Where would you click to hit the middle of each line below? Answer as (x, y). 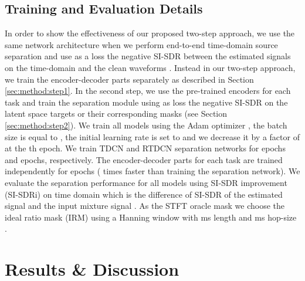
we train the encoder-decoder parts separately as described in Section (129, 79)
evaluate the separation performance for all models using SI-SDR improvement (146, 182)
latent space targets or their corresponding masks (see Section (116, 114)
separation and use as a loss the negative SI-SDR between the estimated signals (148, 56)
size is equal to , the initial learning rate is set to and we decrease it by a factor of (152, 136)
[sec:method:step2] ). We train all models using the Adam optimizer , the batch (146, 125)
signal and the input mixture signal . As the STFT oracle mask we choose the (145, 206)
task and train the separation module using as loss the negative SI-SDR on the (146, 102)
